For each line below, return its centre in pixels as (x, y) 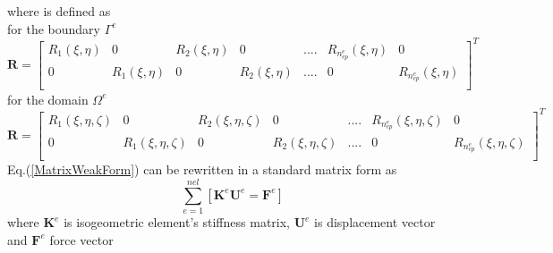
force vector (81, 239)
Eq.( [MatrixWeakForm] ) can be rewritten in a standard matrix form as (202, 169)
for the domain (48, 99)
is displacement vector (375, 222)
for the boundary (54, 28)
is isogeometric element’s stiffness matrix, (177, 222)
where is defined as (59, 11)
